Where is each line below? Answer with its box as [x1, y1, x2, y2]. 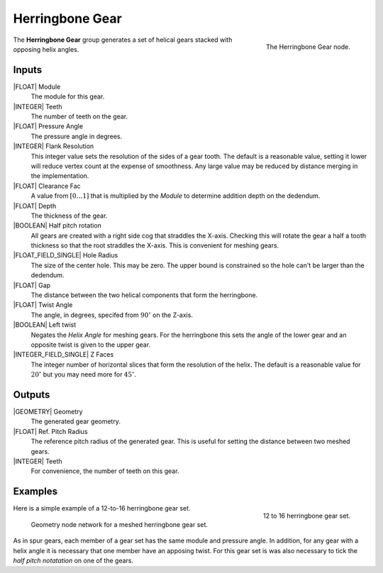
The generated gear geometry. [30, 417, 121, 425]
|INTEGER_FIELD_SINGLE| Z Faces [13, 350, 114, 359]
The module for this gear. [30, 92, 105, 101]
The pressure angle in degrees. [30, 132, 123, 140]
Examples [13, 486, 58, 498]
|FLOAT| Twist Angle [13, 301, 73, 309]
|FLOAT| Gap [13, 281, 51, 289]
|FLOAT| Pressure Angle [13, 122, 84, 130]
